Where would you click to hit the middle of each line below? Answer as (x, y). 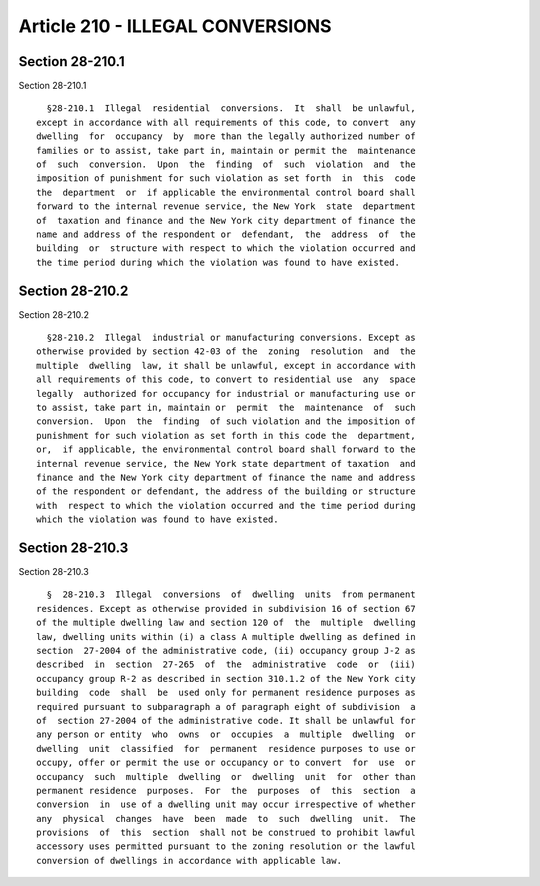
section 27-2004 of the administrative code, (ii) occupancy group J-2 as (226, 650)
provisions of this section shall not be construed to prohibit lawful (226, 833)
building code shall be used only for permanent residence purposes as (226, 693)
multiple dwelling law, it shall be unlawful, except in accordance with (226, 365)
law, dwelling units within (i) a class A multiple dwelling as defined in (226, 636)
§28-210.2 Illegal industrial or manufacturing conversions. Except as (231, 338)
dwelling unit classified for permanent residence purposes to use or (226, 748)
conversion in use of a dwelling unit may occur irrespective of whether (226, 804)
